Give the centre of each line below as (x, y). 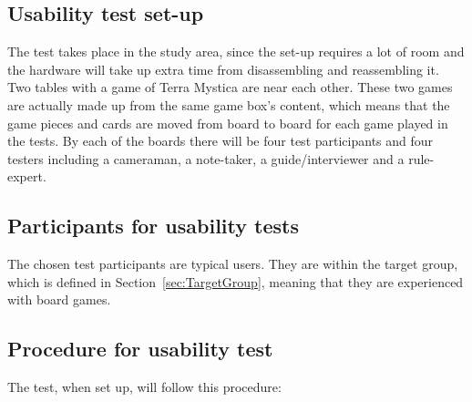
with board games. (59, 299)
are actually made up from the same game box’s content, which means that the (229, 104)
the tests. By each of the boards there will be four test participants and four (221, 141)
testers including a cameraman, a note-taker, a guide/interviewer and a (206, 158)
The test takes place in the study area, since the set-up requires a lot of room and (236, 52)
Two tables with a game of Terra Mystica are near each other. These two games (230, 87)
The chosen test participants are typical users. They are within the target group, (233, 264)
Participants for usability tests (153, 226)
